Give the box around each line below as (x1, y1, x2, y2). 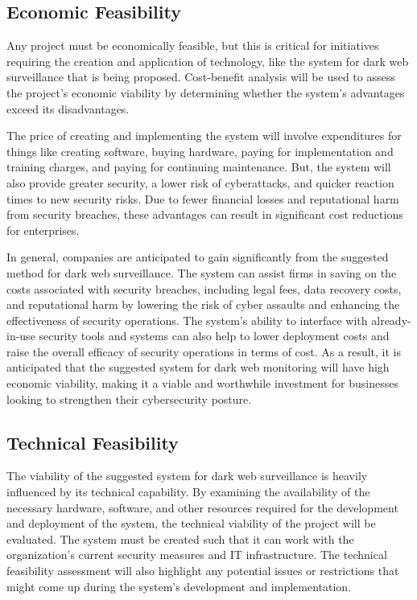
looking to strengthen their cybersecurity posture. (6, 390, 252, 407)
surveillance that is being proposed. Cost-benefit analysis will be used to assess (6, 68, 395, 85)
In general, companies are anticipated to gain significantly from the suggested (6, 249, 389, 265)
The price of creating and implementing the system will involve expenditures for (6, 127, 402, 144)
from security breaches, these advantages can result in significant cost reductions (6, 206, 403, 223)
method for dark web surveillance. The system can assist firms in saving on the (6, 264, 397, 281)
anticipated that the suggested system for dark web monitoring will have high (6, 359, 390, 376)
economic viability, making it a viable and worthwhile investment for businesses (6, 375, 398, 392)
